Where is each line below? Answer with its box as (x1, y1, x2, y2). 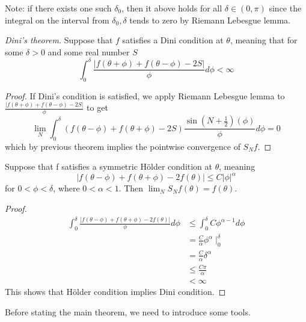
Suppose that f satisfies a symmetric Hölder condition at (5, 160, 213, 173)
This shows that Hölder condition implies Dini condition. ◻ (5, 285, 226, 297)
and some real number (47, 45, 130, 58)
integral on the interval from (5, 13, 109, 26)
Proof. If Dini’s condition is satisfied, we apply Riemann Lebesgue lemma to (5, 89, 285, 102)
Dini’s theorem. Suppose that (5, 34, 113, 46)
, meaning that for (230, 34, 298, 46)
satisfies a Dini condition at (122, 34, 224, 46)
